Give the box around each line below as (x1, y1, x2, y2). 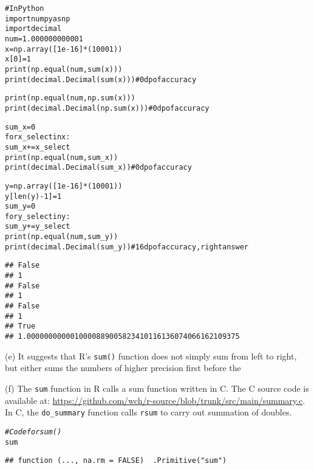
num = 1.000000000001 (5, 34, 83, 43)
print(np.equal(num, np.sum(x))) (5, 94, 135, 103)
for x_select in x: (5, 133, 70, 142)
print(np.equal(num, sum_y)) (5, 232, 118, 241)
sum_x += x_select (5, 142, 70, 151)
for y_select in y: (5, 212, 70, 221)
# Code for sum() (5, 427, 62, 436)
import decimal (5, 24, 62, 33)
